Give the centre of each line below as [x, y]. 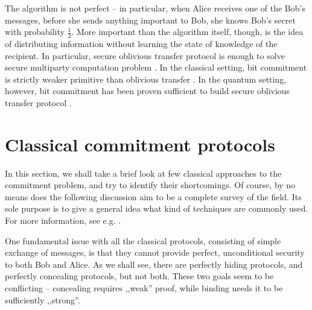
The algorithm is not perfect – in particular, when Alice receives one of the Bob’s [155, 8]
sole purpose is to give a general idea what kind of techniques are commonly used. [157, 208]
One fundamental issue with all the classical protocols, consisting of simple [143, 240]
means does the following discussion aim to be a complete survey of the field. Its [153, 196]
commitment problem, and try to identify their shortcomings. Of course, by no [150, 185]
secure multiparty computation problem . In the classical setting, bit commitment [156, 67]
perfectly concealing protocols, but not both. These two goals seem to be [139, 276]
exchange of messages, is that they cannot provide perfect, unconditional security [155, 252]
